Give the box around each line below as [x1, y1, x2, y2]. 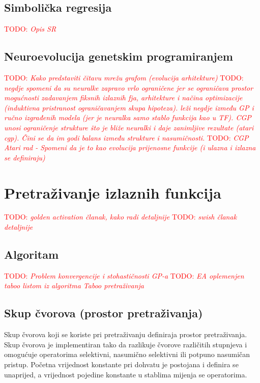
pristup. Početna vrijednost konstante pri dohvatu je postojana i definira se [4, 359, 239, 370]
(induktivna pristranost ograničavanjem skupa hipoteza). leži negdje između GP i [4, 102, 254, 113]
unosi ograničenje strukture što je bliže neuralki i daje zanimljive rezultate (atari [4, 122, 254, 132]
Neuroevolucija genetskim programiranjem [4, 48, 233, 64]
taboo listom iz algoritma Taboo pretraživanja [4, 280, 145, 291]
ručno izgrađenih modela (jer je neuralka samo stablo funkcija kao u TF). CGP [4, 112, 251, 123]
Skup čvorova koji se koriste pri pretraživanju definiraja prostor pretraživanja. [4, 329, 247, 340]
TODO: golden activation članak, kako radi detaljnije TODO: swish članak [4, 211, 237, 222]
